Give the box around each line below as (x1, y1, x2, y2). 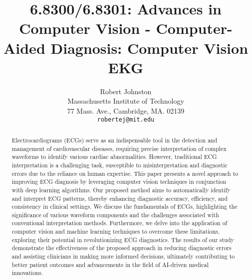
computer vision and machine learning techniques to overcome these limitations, (11, 227, 220, 236)
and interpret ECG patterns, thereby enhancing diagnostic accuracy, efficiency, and (11, 194, 228, 202)
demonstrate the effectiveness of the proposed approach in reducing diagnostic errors (11, 244, 232, 252)
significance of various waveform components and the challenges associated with (11, 210, 219, 219)
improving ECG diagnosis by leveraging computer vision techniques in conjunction (11, 177, 227, 186)
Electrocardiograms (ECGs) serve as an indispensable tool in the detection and (11, 136, 218, 144)
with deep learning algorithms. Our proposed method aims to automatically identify (11, 185, 231, 194)
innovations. (11, 269, 43, 277)
